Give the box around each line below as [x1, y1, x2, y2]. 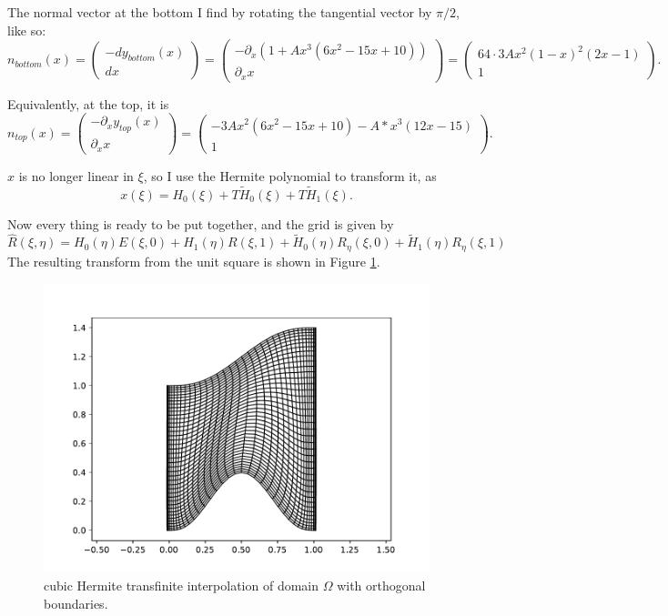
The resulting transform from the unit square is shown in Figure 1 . [7, 251, 380, 270]
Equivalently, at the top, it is [7, 94, 169, 113]
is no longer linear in [18, 166, 134, 185]
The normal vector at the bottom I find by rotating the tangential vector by [7, 3, 432, 21]
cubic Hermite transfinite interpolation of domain [44, 576, 319, 595]
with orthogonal [337, 576, 426, 595]
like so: [7, 20, 46, 39]
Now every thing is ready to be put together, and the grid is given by [7, 214, 394, 233]
